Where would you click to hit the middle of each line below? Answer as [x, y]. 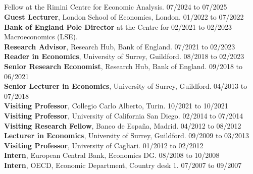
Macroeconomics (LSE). [41, 37]
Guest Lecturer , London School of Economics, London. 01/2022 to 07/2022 [124, 16]
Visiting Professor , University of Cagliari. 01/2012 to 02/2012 [104, 145]
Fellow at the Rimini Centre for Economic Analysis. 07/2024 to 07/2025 [116, 7]
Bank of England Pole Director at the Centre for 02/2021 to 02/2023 [118, 26]
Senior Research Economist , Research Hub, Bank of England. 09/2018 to [123, 66]
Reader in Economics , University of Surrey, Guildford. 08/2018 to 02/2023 [124, 56]
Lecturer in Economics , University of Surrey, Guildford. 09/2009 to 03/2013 [127, 135]
